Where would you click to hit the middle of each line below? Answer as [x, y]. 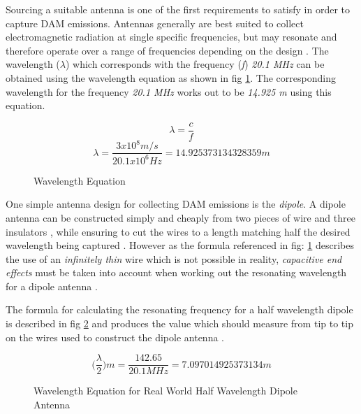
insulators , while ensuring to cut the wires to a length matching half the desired [178, 231]
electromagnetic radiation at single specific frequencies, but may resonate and [171, 37]
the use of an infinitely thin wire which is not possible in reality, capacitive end [174, 258]
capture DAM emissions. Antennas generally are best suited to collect [155, 23]
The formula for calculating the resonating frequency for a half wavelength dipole [179, 309]
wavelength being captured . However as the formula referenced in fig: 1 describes [180, 245]
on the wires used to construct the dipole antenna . [115, 337]
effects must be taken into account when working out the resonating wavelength [176, 272]
